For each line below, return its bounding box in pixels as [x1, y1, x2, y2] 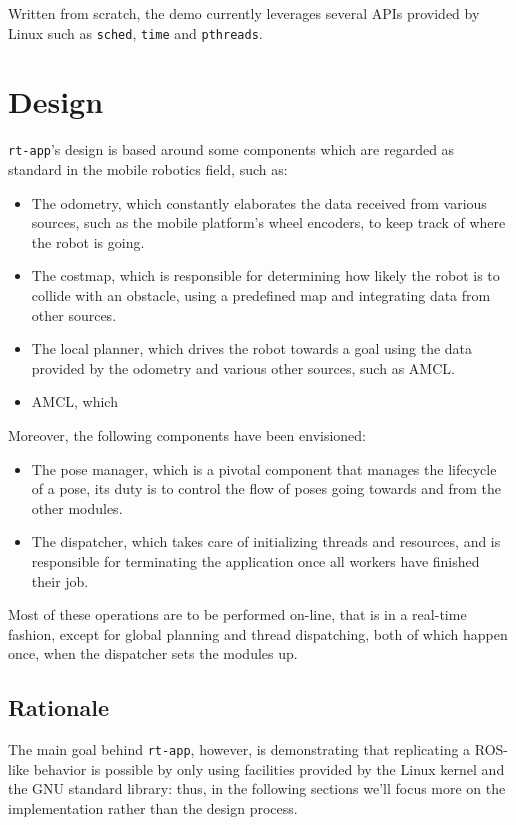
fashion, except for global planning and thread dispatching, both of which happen [8, 623, 508, 644]
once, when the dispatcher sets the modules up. [8, 643, 298, 664]
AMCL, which [31, 391, 118, 412]
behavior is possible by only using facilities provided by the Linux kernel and [33, 758, 505, 779]
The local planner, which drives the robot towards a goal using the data [31, 338, 473, 359]
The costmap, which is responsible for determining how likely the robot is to [31, 265, 500, 286]
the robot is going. [31, 231, 145, 252]
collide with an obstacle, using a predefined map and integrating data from [31, 285, 491, 305]
